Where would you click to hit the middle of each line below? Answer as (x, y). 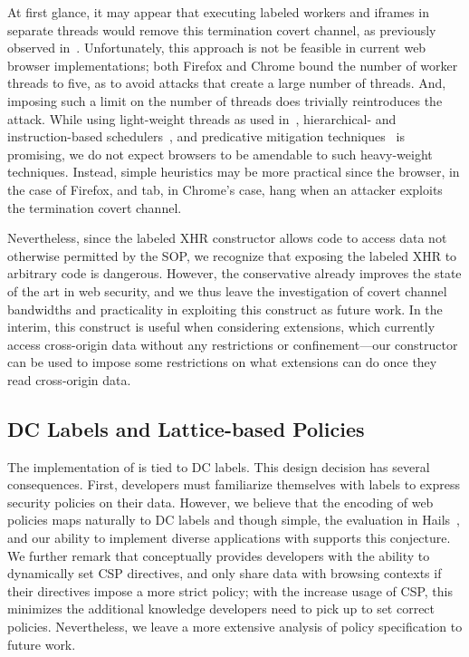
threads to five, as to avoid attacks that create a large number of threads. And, (227, 83)
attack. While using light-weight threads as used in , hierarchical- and (202, 118)
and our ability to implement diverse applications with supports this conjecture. (229, 538)
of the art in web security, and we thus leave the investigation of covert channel (227, 290)
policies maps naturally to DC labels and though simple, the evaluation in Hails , (234, 520)
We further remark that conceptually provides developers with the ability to (219, 555)
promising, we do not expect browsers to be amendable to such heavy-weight (220, 154)
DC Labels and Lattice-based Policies (186, 428)
